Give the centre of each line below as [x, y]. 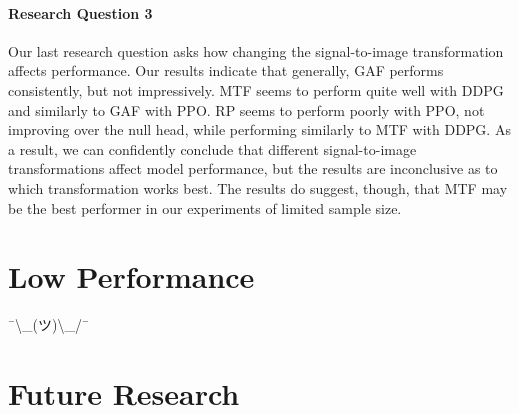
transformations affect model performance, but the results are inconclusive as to [253, 168]
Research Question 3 [80, 12]
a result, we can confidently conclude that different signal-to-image [212, 148]
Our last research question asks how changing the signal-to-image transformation [256, 50]
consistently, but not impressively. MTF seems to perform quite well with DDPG [256, 89]
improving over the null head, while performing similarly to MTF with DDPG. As [259, 129]
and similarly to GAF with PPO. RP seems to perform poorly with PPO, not [246, 109]
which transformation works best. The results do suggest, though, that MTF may [258, 187]
